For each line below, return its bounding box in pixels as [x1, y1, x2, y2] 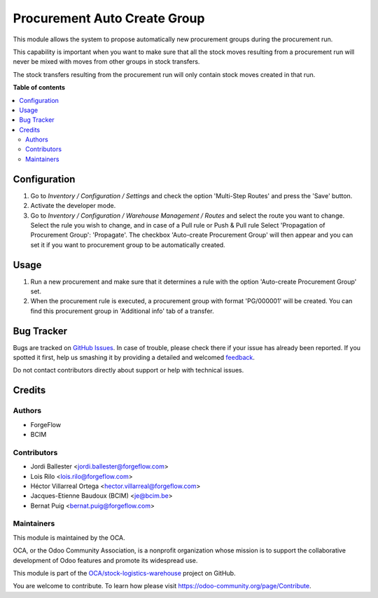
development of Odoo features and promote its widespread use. [13, 556, 198, 564]
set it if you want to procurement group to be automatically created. [30, 240, 225, 249]
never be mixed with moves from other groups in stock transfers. [13, 57, 200, 66]
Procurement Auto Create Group [13, 11, 205, 26]
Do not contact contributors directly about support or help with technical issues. [13, 366, 244, 375]
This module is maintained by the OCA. [13, 533, 125, 542]
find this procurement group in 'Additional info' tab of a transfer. [30, 307, 214, 315]
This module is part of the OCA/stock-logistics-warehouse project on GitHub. [13, 569, 236, 578]
